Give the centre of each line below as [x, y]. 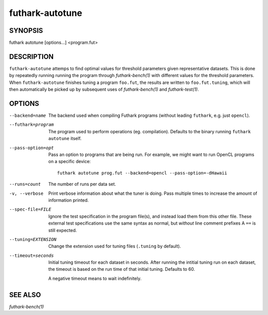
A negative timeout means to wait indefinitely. [95, 278]
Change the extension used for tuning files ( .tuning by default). [115, 246]
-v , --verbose [26, 193]
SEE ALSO [25, 295]
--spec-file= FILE [30, 209]
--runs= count [25, 184]
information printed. [68, 200]
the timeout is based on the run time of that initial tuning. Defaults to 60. [122, 269]
